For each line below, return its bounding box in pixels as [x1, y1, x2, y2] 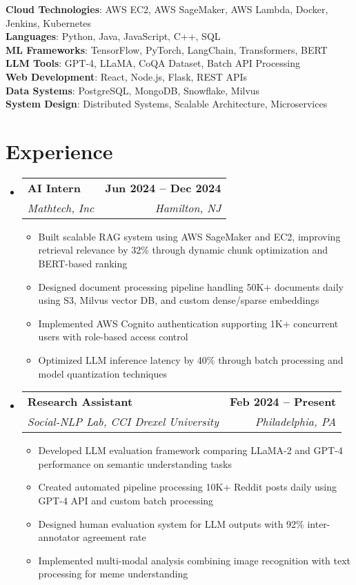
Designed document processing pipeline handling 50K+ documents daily [38, 279, 344, 294]
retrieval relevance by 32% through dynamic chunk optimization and [38, 243, 328, 257]
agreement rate [83, 530, 146, 544]
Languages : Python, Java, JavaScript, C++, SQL [6, 29, 221, 43]
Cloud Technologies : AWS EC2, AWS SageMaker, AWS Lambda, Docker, [6, 2, 328, 16]
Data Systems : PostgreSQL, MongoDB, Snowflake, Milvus [6, 83, 260, 97]
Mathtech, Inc [27, 199, 95, 216]
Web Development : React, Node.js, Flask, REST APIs [6, 69, 248, 83]
